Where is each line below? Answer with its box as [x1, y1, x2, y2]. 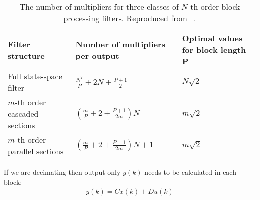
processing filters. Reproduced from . [63, 12, 196, 24]
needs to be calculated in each [144, 167, 236, 177]
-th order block [187, 1, 240, 12]
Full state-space [8, 70, 62, 82]
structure [8, 49, 45, 61]
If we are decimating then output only [4, 167, 121, 177]
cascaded [8, 108, 39, 119]
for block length [182, 44, 246, 55]
